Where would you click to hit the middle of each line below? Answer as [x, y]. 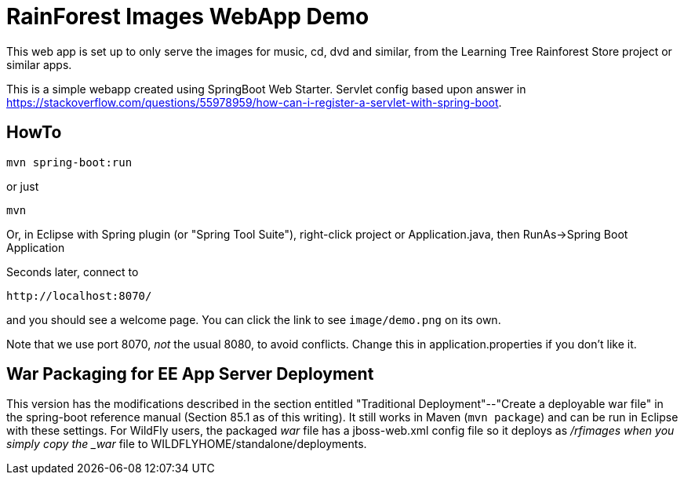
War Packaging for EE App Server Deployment [190, 374]
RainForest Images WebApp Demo [188, 16]
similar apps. [39, 64]
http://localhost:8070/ [79, 295]
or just [23, 186]
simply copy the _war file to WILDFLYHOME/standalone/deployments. [187, 444]
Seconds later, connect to [73, 271]
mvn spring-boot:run [69, 162]
